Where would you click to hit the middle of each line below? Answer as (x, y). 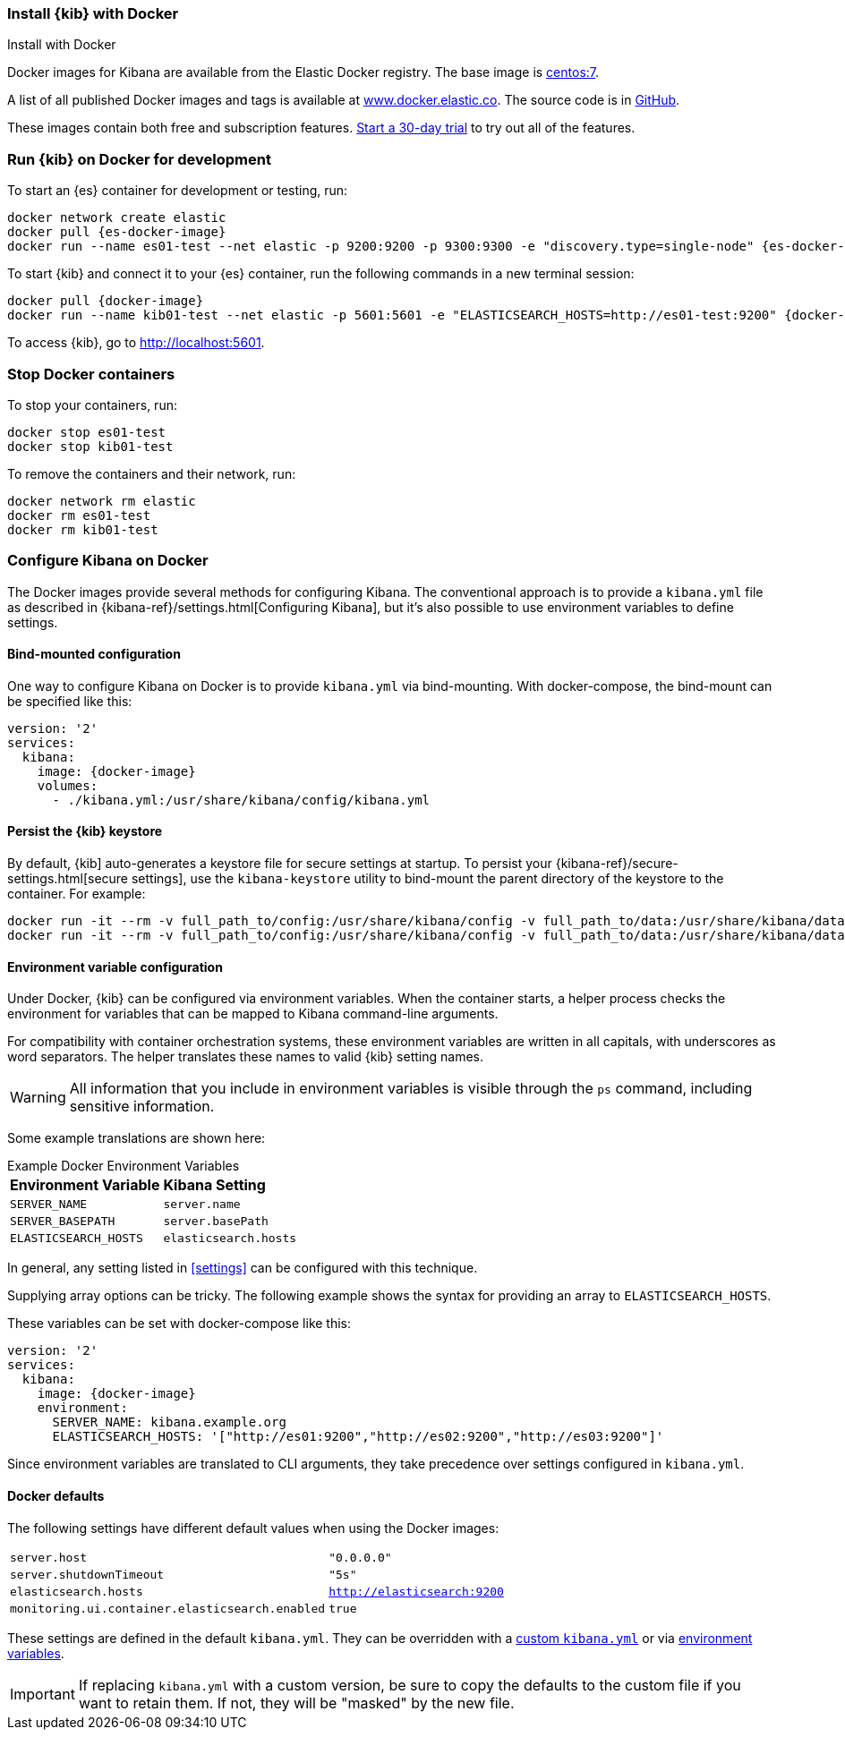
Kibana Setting (214, 1185)
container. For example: (77, 894)
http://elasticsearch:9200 (416, 1591)
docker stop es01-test (87, 432)
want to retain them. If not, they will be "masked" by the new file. (296, 1703)
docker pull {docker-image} (106, 301)
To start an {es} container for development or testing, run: (178, 191)
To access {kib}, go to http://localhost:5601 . (136, 343)
